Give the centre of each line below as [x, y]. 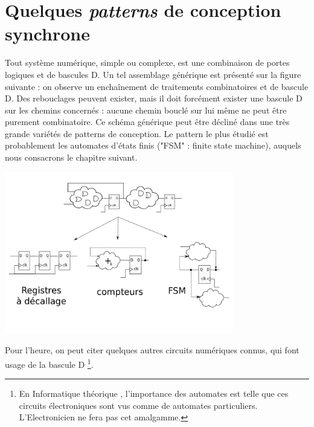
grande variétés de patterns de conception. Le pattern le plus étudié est [137, 133]
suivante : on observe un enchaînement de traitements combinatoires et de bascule [157, 86]
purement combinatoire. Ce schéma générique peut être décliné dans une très [147, 122]
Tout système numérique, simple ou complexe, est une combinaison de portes [147, 63]
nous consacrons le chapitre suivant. [71, 157]
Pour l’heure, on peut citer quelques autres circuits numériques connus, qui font [152, 350]
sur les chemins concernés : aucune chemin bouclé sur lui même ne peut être [146, 110]
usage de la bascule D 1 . [49, 363]
